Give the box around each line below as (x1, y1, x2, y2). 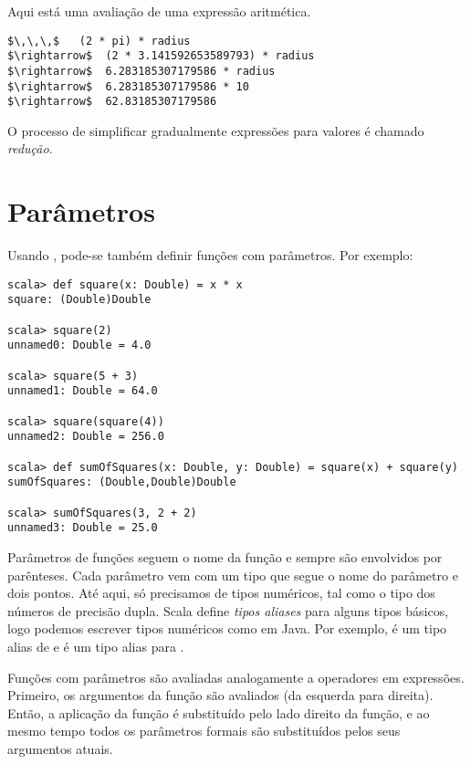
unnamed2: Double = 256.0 (7, 430, 164, 444)
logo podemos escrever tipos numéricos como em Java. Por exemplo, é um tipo (7, 619, 447, 638)
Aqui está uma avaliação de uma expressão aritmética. (7, 2, 311, 20)
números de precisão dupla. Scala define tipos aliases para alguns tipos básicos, (7, 601, 449, 620)
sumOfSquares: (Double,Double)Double (7, 476, 236, 489)
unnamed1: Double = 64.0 (7, 384, 158, 398)
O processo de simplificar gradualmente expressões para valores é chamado (7, 120, 424, 140)
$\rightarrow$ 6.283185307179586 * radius (7, 64, 276, 78)
